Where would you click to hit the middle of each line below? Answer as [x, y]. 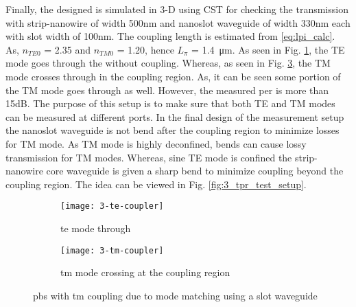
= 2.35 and [67, 49]
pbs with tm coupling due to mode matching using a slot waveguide [175, 295]
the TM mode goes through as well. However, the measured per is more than [167, 90]
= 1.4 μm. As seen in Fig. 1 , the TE [268, 49]
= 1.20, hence [145, 49]
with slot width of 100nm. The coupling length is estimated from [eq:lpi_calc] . [170, 36]
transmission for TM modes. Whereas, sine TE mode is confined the [149, 157]
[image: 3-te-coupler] [112, 206]
